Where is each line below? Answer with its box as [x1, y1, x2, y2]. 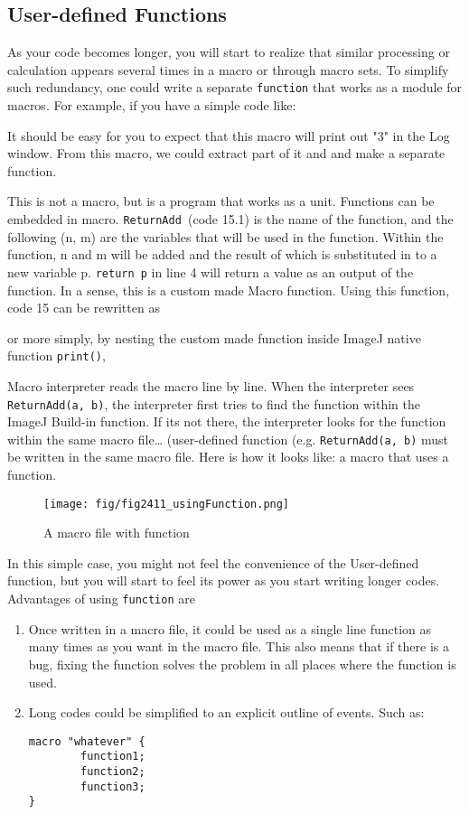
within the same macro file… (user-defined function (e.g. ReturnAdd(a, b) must [7, 429, 449, 448]
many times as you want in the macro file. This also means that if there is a [28, 637, 449, 656]
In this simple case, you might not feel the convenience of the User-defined [7, 553, 419, 572]
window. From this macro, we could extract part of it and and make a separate [7, 144, 446, 163]
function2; [80, 765, 145, 779]
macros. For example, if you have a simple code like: [7, 96, 296, 115]
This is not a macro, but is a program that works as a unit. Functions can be [7, 192, 435, 211]
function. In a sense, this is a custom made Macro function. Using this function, [7, 280, 450, 299]
